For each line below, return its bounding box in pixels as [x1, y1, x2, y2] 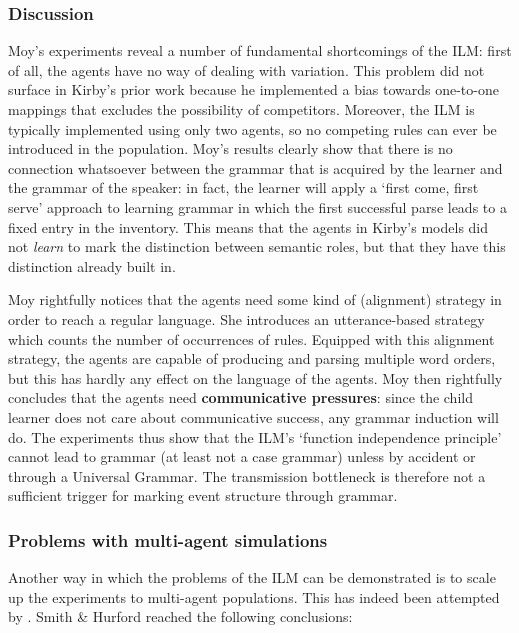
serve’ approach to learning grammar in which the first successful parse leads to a [8, 196, 507, 217]
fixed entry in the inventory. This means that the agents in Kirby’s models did [8, 216, 489, 237]
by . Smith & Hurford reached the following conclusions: [8, 606, 353, 627]
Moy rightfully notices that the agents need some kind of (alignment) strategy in [8, 289, 502, 310]
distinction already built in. [8, 255, 176, 276]
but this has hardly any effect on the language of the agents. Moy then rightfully [8, 367, 503, 388]
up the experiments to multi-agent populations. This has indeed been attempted [8, 586, 500, 607]
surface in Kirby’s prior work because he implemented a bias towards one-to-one [8, 79, 499, 100]
